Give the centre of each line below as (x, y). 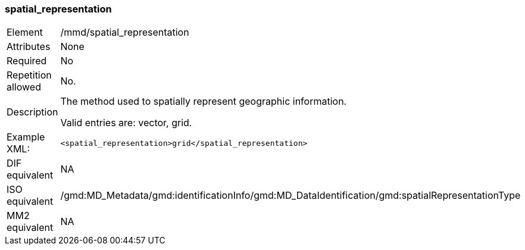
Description (32, 112)
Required (27, 61)
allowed (24, 87)
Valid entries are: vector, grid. (126, 123)
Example (26, 137)
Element (25, 32)
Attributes (29, 47)
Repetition (29, 75)
